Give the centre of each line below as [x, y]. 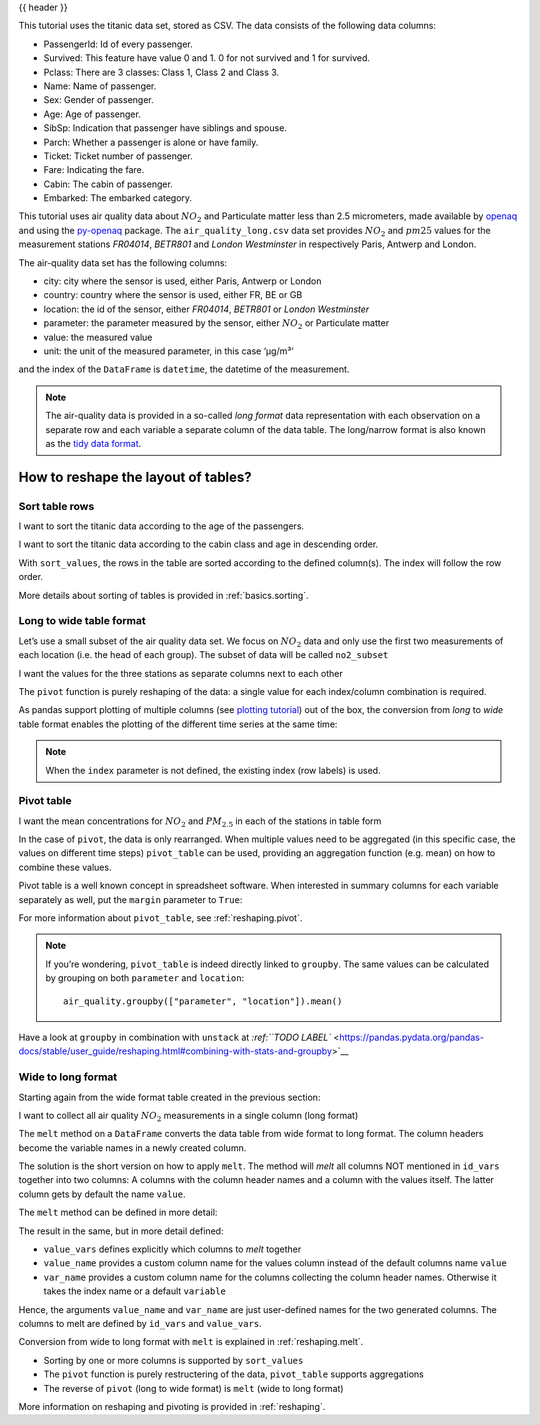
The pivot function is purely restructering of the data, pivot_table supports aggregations [233, 1374]
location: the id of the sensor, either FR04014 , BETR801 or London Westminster [206, 309]
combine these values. [65, 867]
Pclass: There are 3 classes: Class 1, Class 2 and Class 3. [161, 72]
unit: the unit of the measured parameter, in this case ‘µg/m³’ [168, 351]
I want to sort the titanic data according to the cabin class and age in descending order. [198, 544]
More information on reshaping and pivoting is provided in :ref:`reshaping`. [172, 1406]
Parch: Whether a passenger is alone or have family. [151, 142]
